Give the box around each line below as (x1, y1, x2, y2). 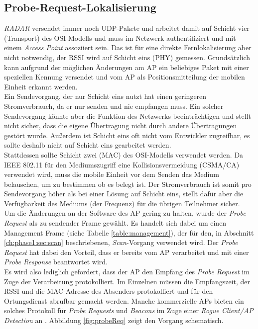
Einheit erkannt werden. (4, 81, 78, 91)
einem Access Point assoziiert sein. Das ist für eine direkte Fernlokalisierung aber (4, 42, 252, 53)
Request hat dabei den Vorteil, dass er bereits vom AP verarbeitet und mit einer (4, 247, 249, 257)
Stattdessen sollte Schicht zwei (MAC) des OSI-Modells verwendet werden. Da (4, 149, 244, 160)
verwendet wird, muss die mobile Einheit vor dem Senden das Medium (4, 169, 219, 179)
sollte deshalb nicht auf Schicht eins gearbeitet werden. (4, 140, 171, 150)
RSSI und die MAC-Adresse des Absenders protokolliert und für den (4, 286, 213, 296)
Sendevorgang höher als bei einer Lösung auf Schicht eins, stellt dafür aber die (4, 188, 244, 199)
